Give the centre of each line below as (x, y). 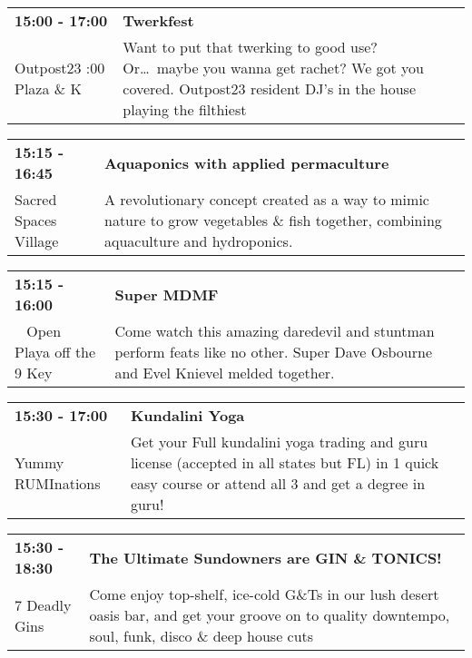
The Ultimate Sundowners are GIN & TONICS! (265, 557)
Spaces (36, 220)
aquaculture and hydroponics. (199, 241)
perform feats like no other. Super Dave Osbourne (274, 352)
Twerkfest (158, 20)
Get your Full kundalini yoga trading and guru (279, 442)
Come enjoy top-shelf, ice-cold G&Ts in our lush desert (264, 594)
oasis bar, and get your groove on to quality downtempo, (270, 615)
